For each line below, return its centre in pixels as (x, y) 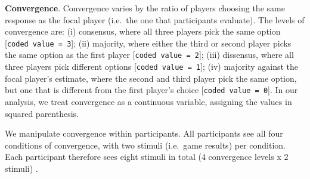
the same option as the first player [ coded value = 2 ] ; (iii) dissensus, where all (149, 55)
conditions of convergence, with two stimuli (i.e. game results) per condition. (145, 145)
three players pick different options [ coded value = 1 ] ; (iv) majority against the (152, 67)
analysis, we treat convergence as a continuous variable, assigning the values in (148, 101)
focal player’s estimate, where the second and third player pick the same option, (151, 78)
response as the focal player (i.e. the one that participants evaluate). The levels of (155, 19)
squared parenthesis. (42, 113)
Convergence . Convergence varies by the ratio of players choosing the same (145, 8)
